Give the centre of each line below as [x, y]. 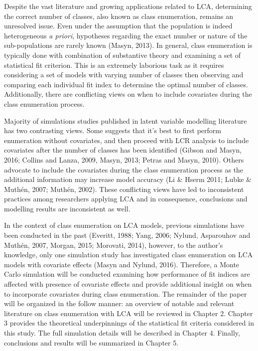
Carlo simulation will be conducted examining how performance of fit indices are [127, 274]
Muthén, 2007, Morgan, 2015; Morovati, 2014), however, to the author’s [114, 245]
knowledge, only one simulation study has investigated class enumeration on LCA [129, 255]
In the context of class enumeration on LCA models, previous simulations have [124, 225]
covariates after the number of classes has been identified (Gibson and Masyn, [123, 150]
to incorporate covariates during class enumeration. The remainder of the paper [126, 293]
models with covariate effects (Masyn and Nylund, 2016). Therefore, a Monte [122, 264]
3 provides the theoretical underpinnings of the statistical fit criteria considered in [129, 323]
